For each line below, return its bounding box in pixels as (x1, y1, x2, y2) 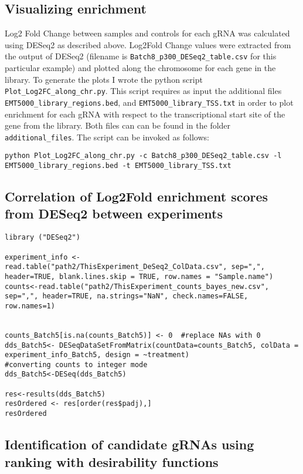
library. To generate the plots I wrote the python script (5, 73, 203, 85)
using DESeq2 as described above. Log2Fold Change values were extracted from (5, 38, 291, 51)
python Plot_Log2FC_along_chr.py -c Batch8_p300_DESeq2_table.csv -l (5, 152, 282, 160)
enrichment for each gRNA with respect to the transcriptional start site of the (5, 107, 285, 120)
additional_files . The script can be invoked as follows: (5, 130, 209, 143)
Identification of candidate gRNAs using (5, 435, 254, 453)
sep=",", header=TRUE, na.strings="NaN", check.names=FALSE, (5, 292, 248, 301)
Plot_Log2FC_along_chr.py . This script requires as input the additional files (5, 85, 282, 97)
